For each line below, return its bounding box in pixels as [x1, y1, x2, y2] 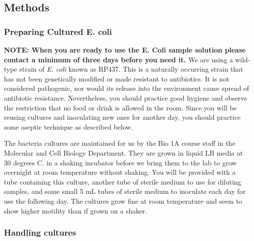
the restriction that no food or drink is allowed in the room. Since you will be [4, 102, 237, 112]
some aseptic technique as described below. [4, 121, 133, 132]
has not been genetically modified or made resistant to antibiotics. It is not [4, 73, 229, 83]
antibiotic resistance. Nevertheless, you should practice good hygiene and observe [4, 92, 248, 103]
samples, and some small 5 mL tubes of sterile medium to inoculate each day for [4, 186, 246, 196]
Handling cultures [4, 226, 76, 239]
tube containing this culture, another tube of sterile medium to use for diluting [4, 176, 241, 187]
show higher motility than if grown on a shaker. [4, 205, 147, 215]
